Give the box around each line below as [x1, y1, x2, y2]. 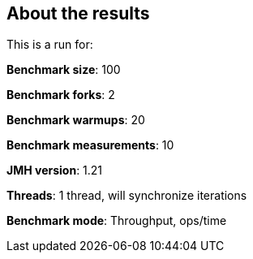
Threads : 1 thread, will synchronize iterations [6, 188, 247, 203]
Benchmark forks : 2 [6, 88, 115, 102]
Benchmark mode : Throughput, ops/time [6, 214, 227, 228]
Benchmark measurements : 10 [6, 138, 174, 153]
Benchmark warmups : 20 [6, 113, 145, 127]
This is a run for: [6, 37, 93, 52]
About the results [6, 3, 150, 24]
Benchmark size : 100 [6, 63, 121, 77]
